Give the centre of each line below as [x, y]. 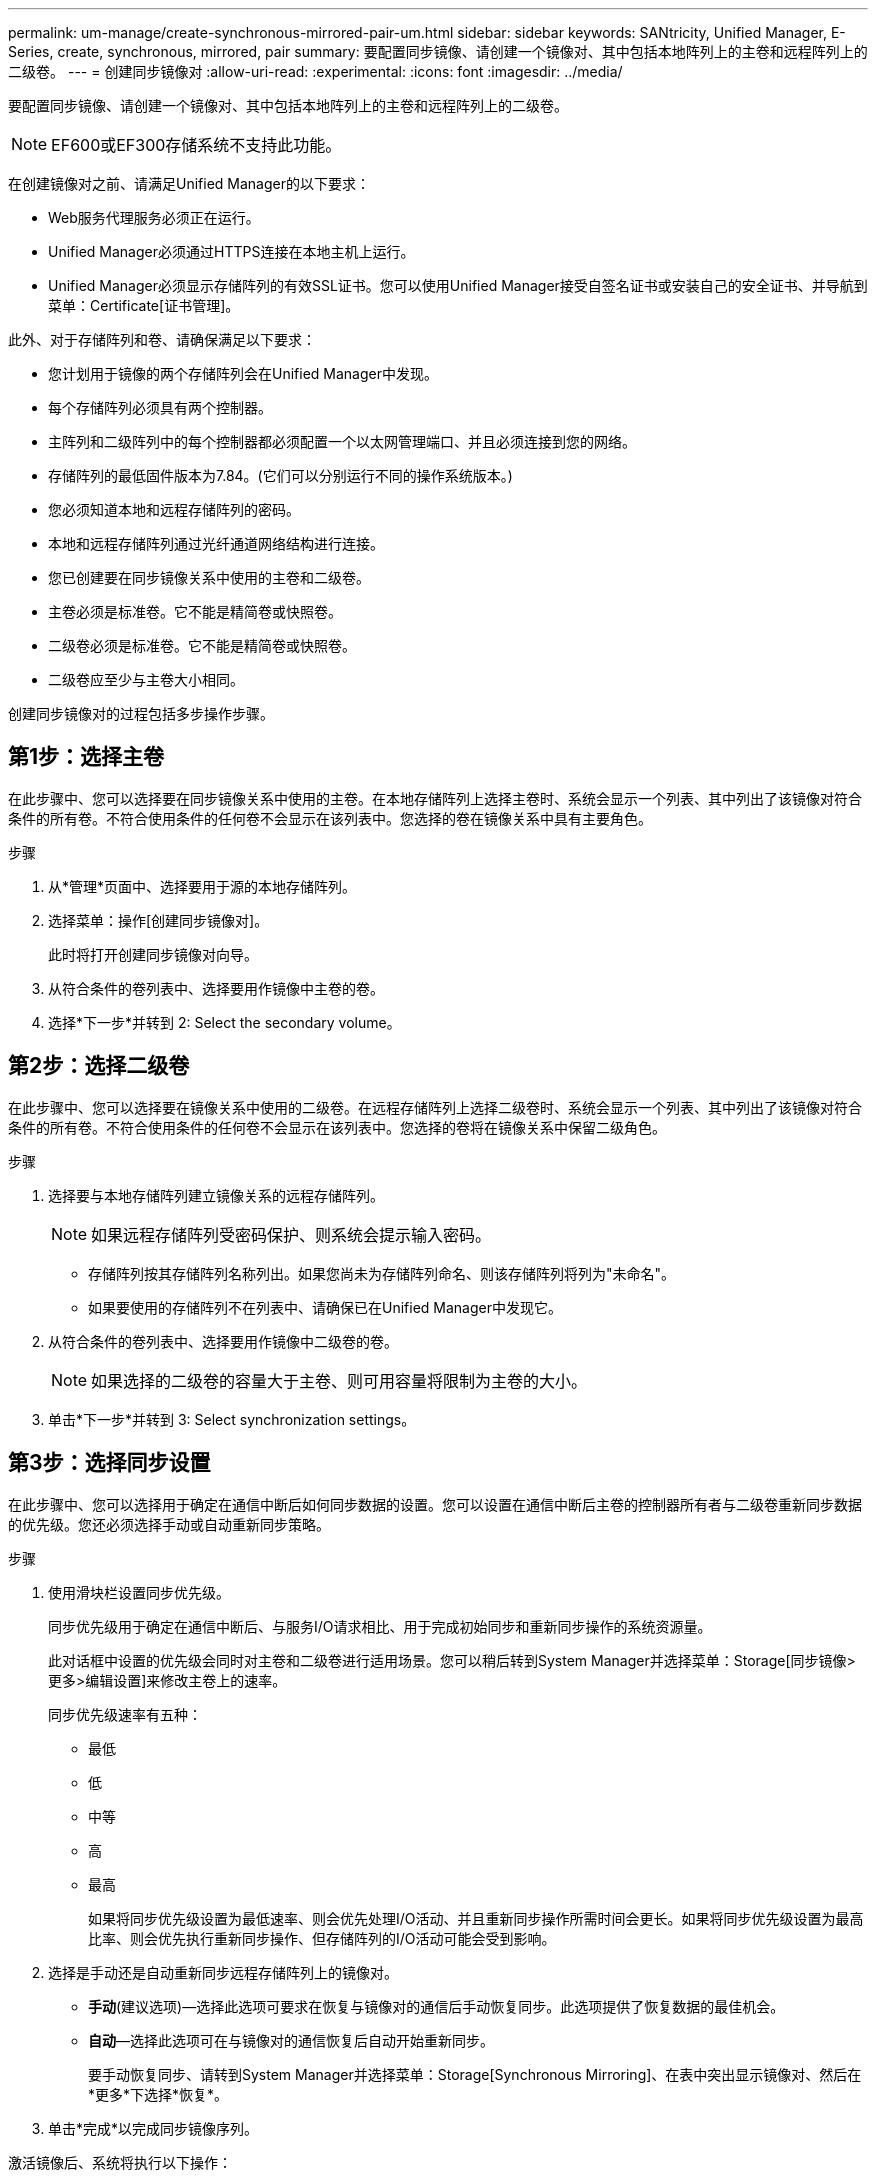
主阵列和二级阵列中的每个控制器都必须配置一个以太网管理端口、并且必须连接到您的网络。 [342, 441]
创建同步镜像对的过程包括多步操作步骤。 [141, 713]
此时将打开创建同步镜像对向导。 [153, 954]
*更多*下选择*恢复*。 [158, 2094]
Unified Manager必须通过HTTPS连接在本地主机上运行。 [231, 251]
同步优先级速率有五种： [125, 1714]
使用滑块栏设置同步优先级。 [139, 1592]
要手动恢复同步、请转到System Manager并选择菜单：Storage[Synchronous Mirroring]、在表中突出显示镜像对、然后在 [475, 2074]
